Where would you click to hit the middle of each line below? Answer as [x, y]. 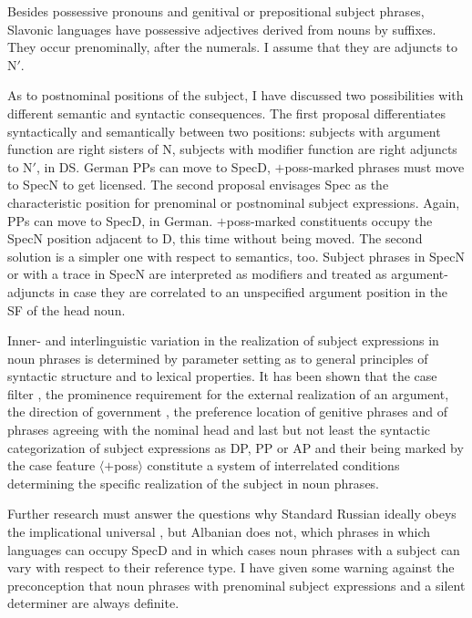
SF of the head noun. [67, 309]
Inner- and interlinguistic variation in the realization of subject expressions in [223, 340]
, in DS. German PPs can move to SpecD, [153, 166]
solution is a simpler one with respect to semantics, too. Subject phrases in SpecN [236, 256]
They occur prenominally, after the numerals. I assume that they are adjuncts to [233, 47]
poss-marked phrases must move [375, 166]
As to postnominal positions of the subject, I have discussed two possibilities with [236, 95]
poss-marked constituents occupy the [329, 220]
